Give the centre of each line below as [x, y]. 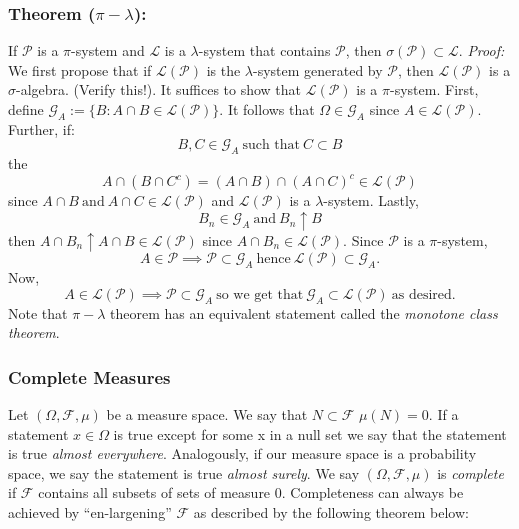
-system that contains [264, 50]
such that [271, 145]
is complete [470, 472]
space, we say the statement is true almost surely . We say [184, 472]
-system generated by [317, 69]
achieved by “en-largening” [90, 511]
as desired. [423, 294]
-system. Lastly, [371, 200]
